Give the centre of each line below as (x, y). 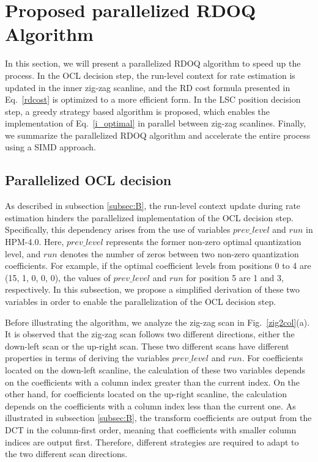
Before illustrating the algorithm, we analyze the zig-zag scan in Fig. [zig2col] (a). (157, 322)
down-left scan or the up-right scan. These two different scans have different (147, 346)
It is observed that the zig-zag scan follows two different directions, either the (150, 334)
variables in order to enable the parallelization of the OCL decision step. (141, 302)
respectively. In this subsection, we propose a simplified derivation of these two (153, 289)
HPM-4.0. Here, (35, 242)
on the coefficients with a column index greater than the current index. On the (153, 382)
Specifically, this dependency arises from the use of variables (118, 229)
